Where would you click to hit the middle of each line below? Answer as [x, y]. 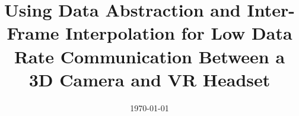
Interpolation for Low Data [179, 33]
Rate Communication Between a [149, 56]
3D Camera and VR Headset [149, 79]
